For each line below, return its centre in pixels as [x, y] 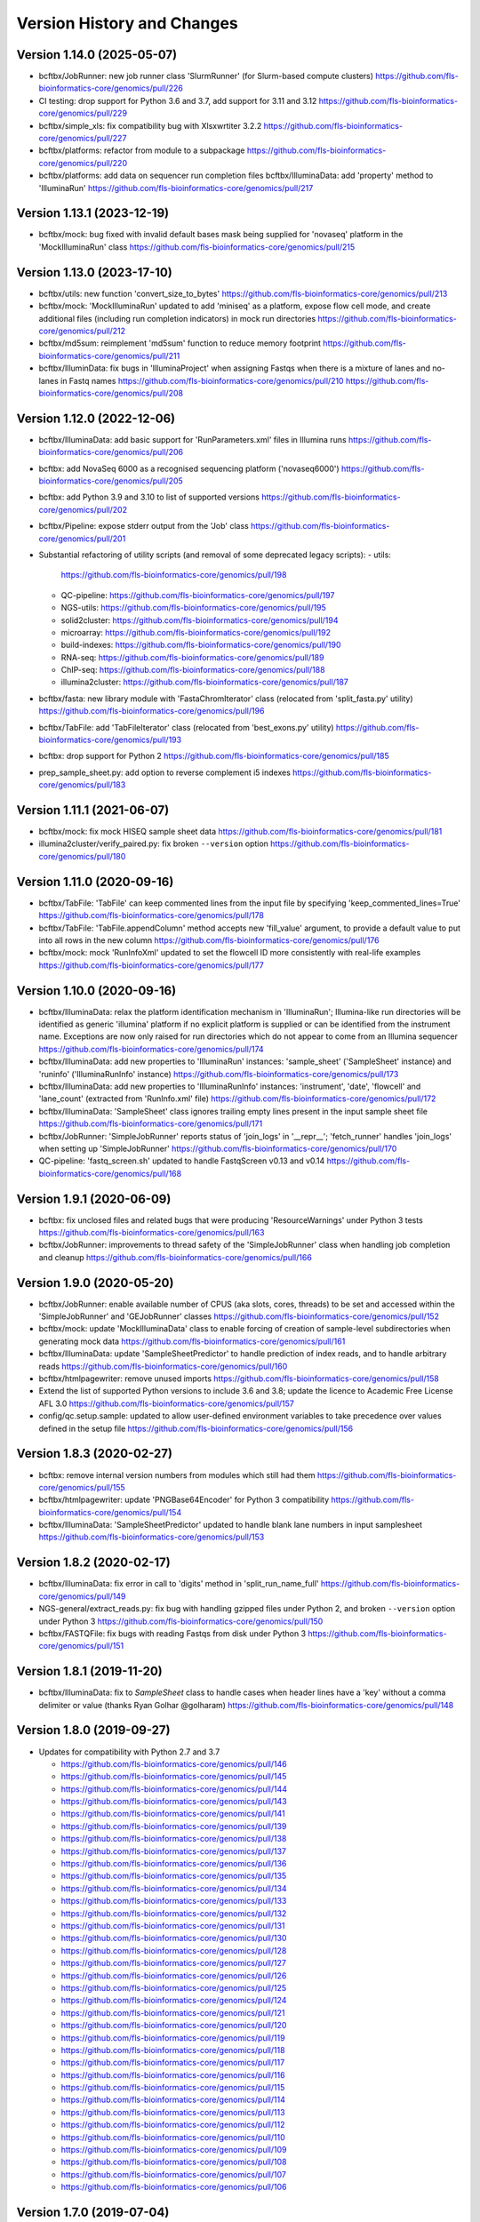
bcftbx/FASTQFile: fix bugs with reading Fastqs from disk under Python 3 [172, 1633]
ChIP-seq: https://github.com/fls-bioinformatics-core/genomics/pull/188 [193, 670]
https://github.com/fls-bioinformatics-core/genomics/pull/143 [174, 1802]
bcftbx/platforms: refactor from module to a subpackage [142, 150]
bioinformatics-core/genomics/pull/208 [111, 393]
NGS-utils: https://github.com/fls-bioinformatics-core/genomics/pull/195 [193, 608]
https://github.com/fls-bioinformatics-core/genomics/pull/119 [173, 2038]
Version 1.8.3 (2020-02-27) [95, 1454]
